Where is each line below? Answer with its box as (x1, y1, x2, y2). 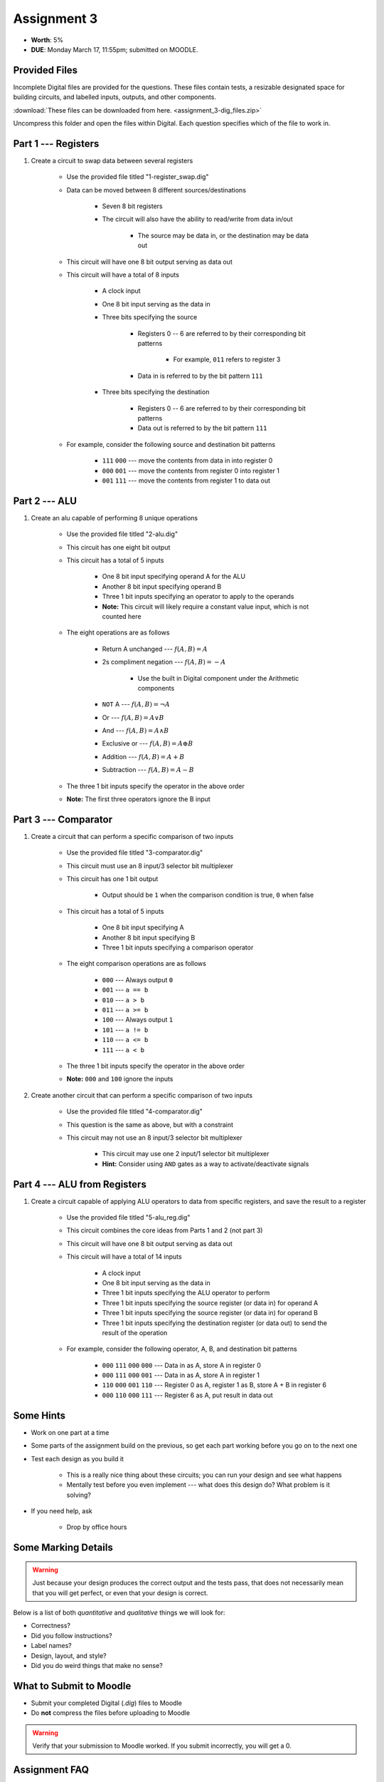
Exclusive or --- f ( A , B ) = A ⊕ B (102, 739, 193, 748)
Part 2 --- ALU (13, 495, 78, 507)
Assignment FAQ (13, 1763, 89, 1776)
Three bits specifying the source (102, 313, 198, 321)
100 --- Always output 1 (102, 1016, 174, 1024)
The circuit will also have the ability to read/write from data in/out (102, 215, 293, 224)
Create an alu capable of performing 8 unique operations (31, 513, 198, 522)
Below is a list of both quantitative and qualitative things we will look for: (13, 1608, 225, 1617)
